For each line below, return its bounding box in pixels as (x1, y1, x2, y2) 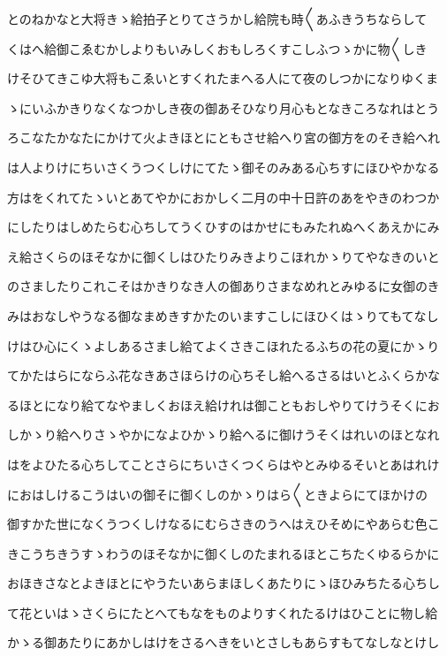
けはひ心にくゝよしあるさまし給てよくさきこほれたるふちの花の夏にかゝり (7, 336, 440, 355)
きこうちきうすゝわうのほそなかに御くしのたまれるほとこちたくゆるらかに (7, 544, 440, 562)
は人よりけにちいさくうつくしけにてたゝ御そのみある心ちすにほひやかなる (7, 157, 440, 176)
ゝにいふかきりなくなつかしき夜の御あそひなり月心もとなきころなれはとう (7, 98, 440, 117)
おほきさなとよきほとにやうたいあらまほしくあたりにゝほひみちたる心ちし (7, 574, 440, 592)
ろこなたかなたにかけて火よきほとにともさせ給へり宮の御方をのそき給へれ (7, 128, 440, 147)
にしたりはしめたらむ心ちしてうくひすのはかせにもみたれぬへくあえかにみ (7, 217, 440, 236)
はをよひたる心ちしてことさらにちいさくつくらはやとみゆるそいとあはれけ (7, 454, 440, 473)
